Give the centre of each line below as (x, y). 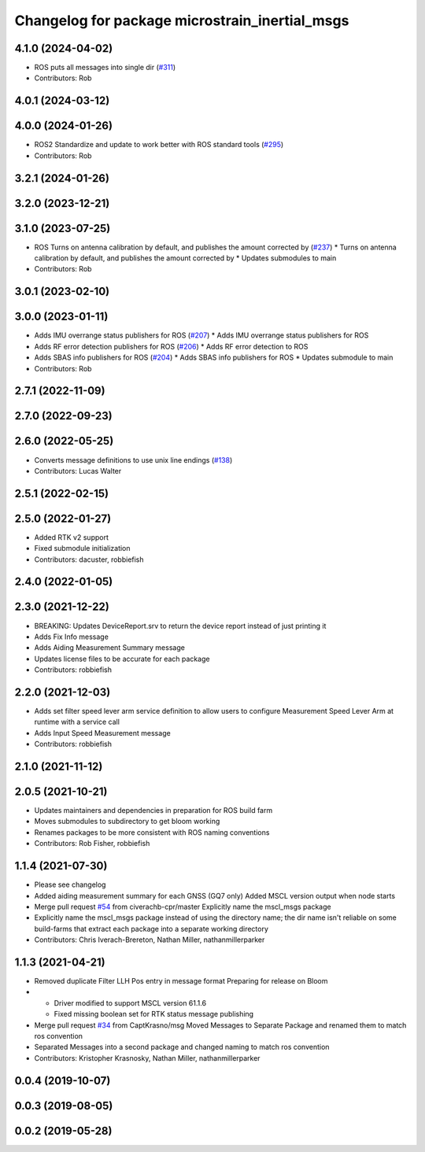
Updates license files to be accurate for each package (122, 659)
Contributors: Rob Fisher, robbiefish (92, 844)
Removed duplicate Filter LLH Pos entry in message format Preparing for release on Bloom (181, 981)
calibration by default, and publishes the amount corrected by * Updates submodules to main (185, 258)
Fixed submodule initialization (82, 548)
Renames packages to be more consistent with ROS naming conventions (152, 832)
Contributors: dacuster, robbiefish (89, 559)
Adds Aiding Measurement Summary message (109, 648)
